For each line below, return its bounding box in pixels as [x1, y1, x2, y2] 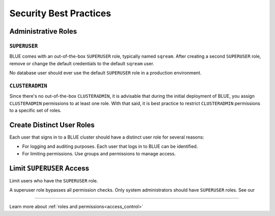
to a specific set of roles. [9, 107, 62, 114]
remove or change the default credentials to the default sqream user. [9, 60, 155, 66]
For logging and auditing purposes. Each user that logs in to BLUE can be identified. [22, 143, 198, 150]
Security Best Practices [9, 8, 112, 19]
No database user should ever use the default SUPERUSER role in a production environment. [9, 70, 202, 76]
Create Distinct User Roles [9, 120, 95, 129]
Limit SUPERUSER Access [9, 164, 89, 173]
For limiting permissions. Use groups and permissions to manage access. [22, 150, 176, 156]
